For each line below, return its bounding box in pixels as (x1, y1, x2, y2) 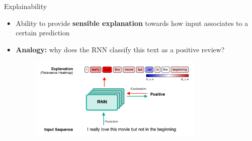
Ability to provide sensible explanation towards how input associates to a (15, 17, 248, 28)
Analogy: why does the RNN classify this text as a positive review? (15, 44, 225, 54)
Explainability (4, 1, 47, 11)
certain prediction (15, 27, 70, 38)
